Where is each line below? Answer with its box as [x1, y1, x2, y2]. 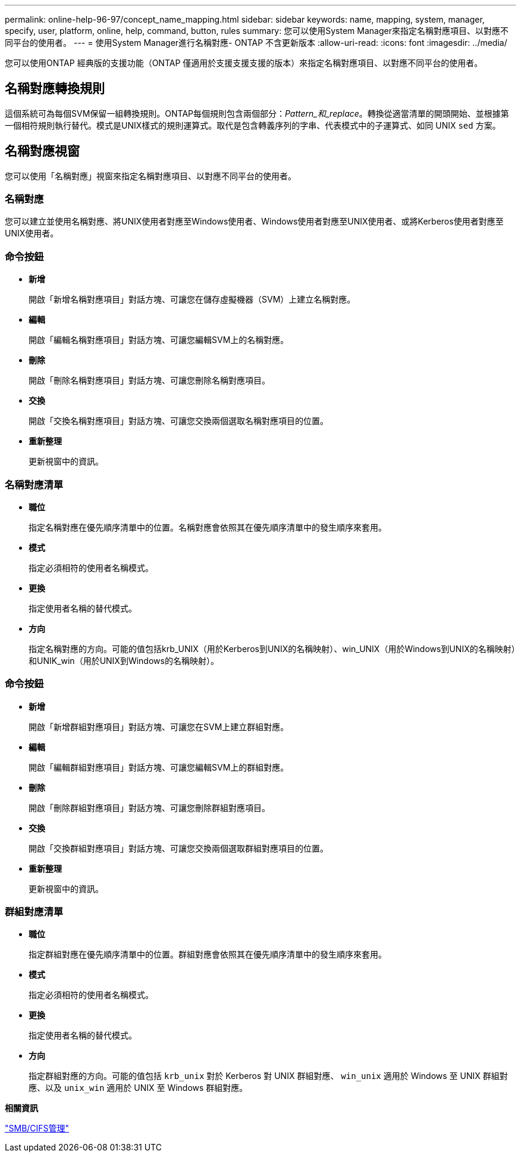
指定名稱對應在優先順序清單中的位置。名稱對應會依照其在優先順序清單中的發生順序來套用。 [29, 522, 387, 532]
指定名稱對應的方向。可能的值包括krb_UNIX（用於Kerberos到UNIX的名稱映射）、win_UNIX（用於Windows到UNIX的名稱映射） [29, 643, 516, 654]
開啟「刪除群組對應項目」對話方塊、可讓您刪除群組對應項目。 [29, 802, 270, 813]
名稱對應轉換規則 [5, 81, 105, 96]
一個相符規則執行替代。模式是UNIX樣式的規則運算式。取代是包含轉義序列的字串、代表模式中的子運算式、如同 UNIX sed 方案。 [5, 120, 501, 130]
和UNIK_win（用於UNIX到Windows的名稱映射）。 [29, 655, 219, 666]
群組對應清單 [5, 906, 64, 918]
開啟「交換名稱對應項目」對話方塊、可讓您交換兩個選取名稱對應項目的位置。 [29, 416, 328, 426]
